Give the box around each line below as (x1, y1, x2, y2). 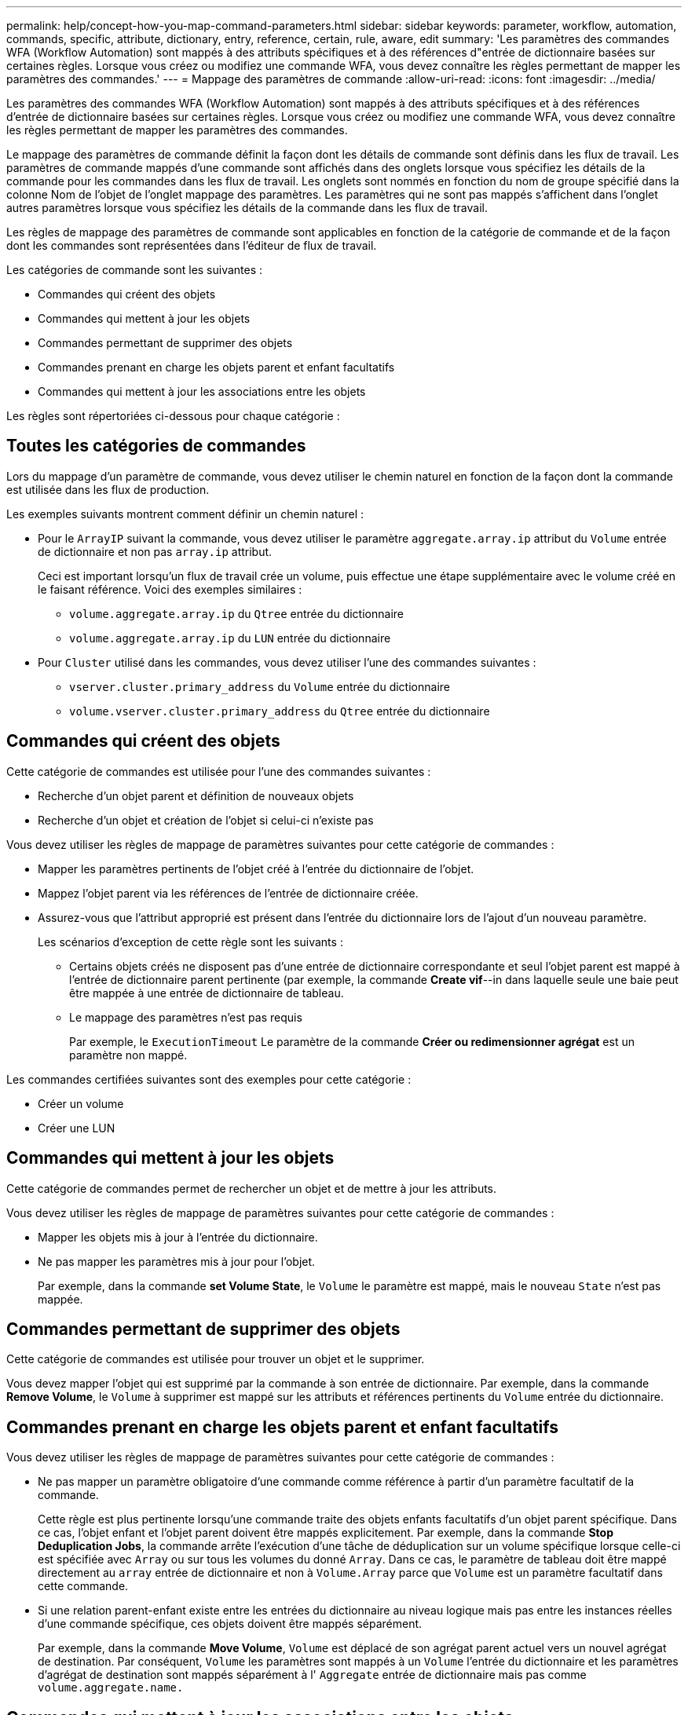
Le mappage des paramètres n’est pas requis (69, 1010, 302, 1024)
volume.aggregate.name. (38, 1681, 184, 1695)
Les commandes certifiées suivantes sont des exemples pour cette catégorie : (6, 1072, 412, 1086)
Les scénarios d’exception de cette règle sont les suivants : (38, 934, 343, 949)
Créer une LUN (38, 1121, 115, 1135)
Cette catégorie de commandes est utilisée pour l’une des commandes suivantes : (6, 764, 431, 778)
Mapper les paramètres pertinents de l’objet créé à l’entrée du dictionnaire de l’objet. (38, 861, 474, 876)
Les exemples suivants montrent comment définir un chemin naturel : (6, 506, 364, 521)
